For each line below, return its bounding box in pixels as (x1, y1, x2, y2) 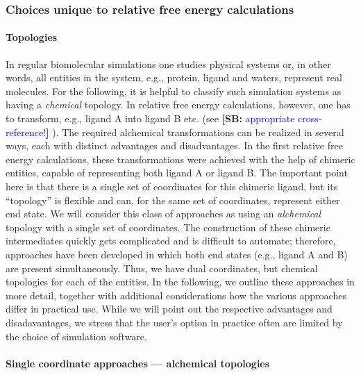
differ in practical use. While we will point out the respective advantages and (6, 301, 333, 316)
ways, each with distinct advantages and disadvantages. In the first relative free (6, 138, 343, 153)
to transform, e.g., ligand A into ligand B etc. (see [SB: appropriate (6, 111, 295, 126)
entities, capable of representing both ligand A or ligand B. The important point (6, 165, 348, 180)
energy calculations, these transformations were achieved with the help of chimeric (6, 151, 355, 166)
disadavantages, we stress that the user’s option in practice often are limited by (6, 315, 343, 329)
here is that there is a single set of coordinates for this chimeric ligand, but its (6, 178, 338, 193)
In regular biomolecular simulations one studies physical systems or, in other (6, 56, 331, 71)
